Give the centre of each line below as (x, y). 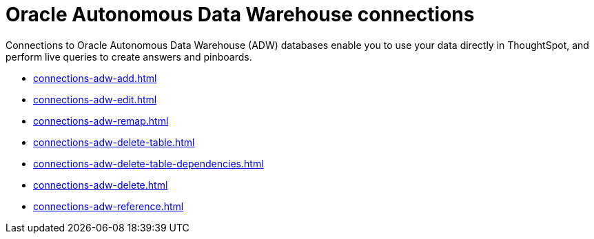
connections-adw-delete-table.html (114, 142)
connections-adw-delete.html (101, 185)
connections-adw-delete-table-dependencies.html (148, 163)
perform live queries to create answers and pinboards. (129, 56)
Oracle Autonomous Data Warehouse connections (240, 14)
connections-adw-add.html (95, 78)
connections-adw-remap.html (101, 121)
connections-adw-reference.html (109, 206)
